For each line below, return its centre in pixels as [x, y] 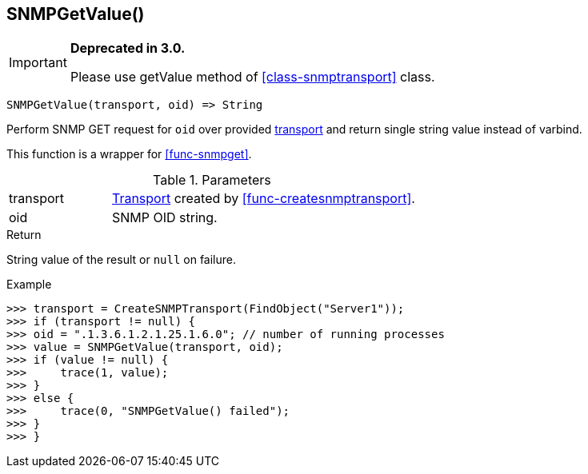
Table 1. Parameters [212, 180]
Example [29, 285]
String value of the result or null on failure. [122, 260]
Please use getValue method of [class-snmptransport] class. [252, 77]
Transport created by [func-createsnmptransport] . [263, 199]
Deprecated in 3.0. [128, 48]
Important [38, 63]
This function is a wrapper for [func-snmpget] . [129, 154]
